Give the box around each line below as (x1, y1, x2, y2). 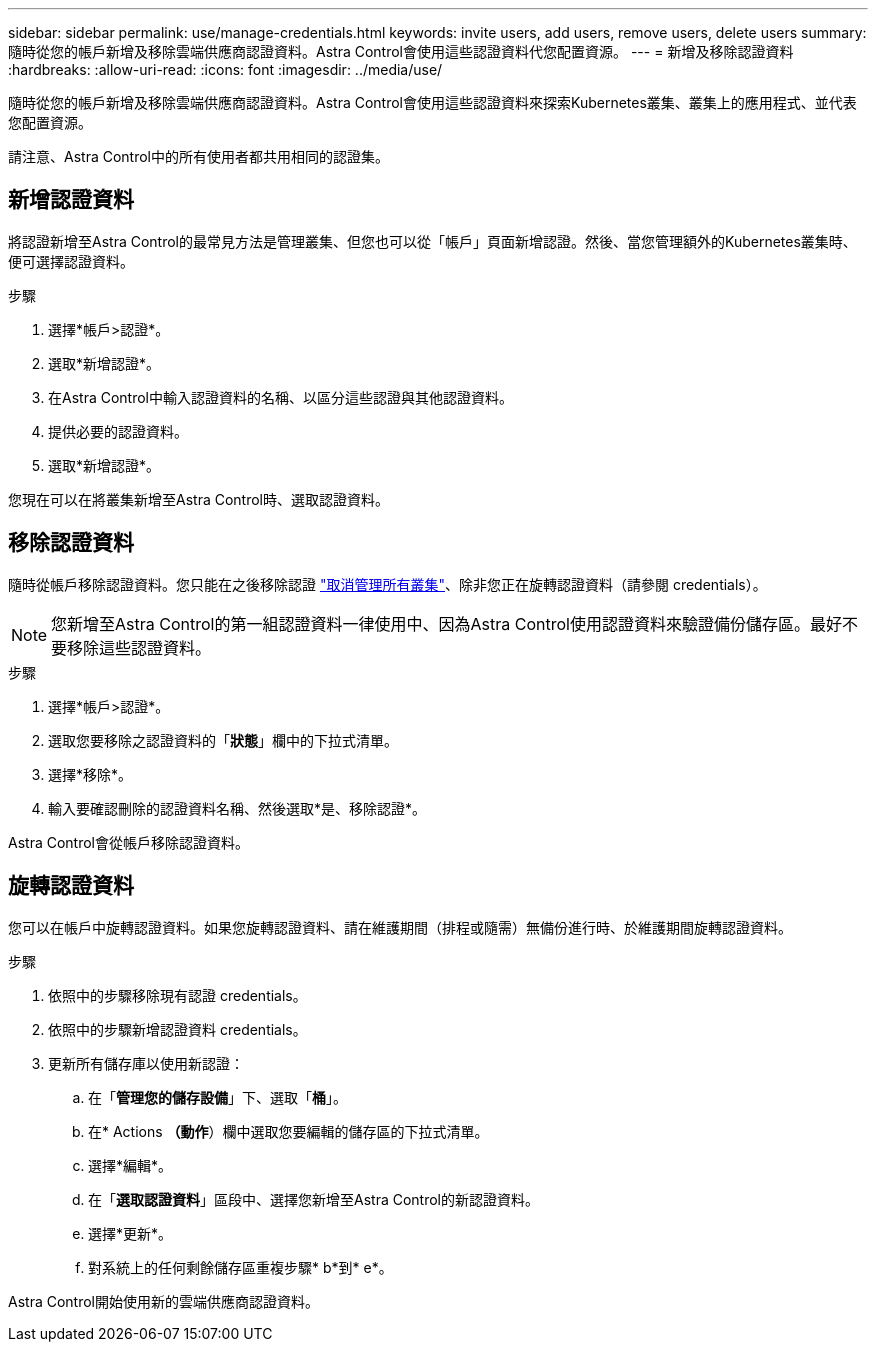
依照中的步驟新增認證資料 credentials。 (48, 1020, 307, 1038)
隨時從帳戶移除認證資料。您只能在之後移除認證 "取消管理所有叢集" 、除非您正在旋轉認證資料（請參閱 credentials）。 (8, 575, 767, 593)
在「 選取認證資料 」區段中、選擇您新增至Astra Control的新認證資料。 (88, 1190, 539, 1208)
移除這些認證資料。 (67, 637, 212, 658)
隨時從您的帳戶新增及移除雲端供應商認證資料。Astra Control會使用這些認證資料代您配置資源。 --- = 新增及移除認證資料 (8, 43, 794, 60)
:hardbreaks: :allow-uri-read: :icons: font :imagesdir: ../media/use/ (8, 61, 443, 78)
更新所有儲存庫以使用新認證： (48, 1054, 244, 1072)
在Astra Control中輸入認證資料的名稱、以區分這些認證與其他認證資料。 (48, 388, 513, 406)
